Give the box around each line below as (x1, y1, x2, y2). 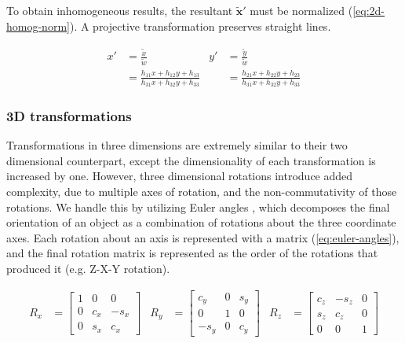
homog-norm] (6, 17, 70, 34)
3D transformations (6, 105, 132, 125)
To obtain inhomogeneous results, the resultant (6, 2, 233, 18)
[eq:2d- (352, 2, 385, 18)
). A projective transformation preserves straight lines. (69, 17, 331, 34)
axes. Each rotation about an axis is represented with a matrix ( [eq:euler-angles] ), (6, 229, 400, 245)
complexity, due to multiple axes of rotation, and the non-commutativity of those (6, 183, 397, 199)
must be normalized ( (250, 2, 353, 18)
